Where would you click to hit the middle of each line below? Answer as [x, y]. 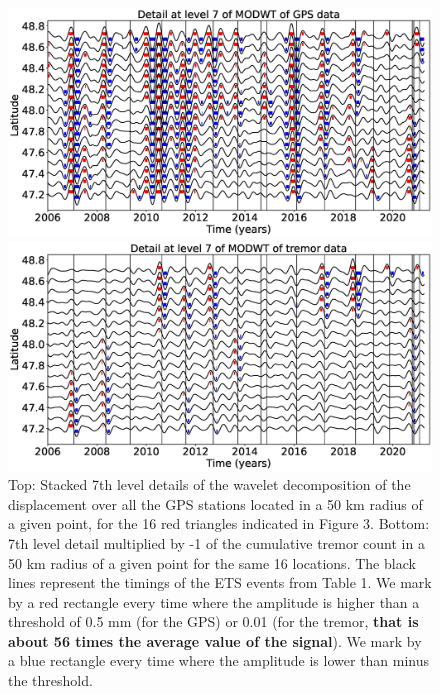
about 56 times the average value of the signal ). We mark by [215, 640]
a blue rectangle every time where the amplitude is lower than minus [219, 660]
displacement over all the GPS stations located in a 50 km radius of [215, 503]
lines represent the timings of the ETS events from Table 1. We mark [220, 582]
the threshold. [50, 680]
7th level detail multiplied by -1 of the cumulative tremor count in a [216, 542]
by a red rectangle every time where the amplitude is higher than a [214, 601]
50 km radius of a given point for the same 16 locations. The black [212, 562]
